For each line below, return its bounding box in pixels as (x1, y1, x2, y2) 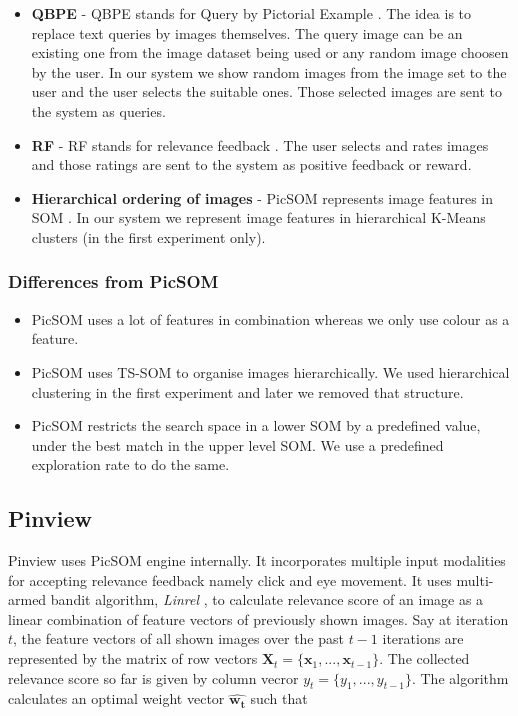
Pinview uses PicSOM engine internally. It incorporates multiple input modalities (8, 550, 506, 571)
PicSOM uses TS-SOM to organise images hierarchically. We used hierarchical (31, 361, 510, 382)
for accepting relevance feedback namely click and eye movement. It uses (8, 569, 452, 590)
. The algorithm (411, 667, 509, 688)
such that (250, 688, 308, 709)
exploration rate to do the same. (31, 454, 230, 475)
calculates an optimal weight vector (8, 688, 225, 709)
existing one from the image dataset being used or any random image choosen (31, 42, 509, 63)
